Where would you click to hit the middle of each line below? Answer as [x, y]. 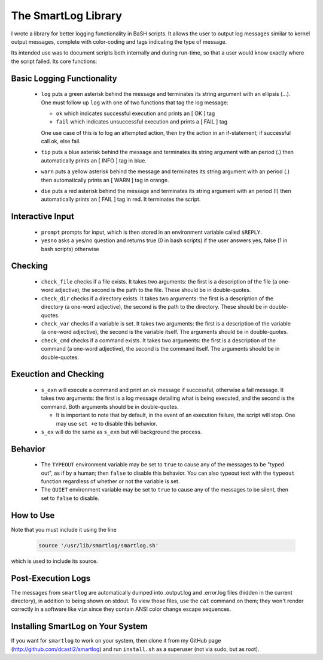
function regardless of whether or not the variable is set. [110, 481]
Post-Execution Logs [51, 578]
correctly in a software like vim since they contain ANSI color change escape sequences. [121, 609]
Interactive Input [42, 217]
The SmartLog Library [67, 16]
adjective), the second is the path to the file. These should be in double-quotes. [153, 290]
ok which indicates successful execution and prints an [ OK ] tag [135, 113]
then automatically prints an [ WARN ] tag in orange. [105, 180]
